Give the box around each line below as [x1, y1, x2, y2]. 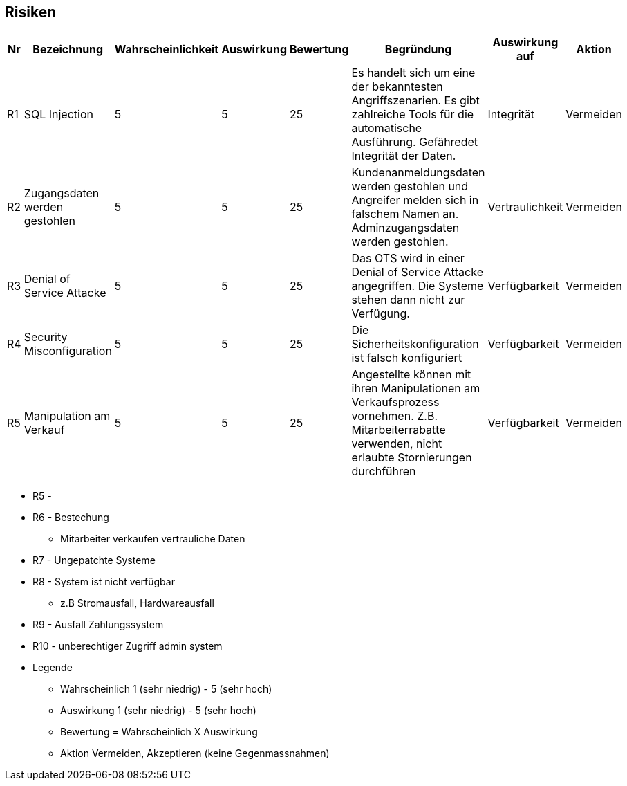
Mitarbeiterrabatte [351, 422, 446, 437]
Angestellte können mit [351, 367, 471, 381]
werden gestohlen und [351, 179, 469, 193]
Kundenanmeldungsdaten [351, 165, 485, 179]
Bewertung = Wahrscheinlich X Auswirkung [60, 725, 258, 738]
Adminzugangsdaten [351, 220, 460, 235]
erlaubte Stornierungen [351, 450, 472, 464]
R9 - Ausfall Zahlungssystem [32, 618, 164, 630]
